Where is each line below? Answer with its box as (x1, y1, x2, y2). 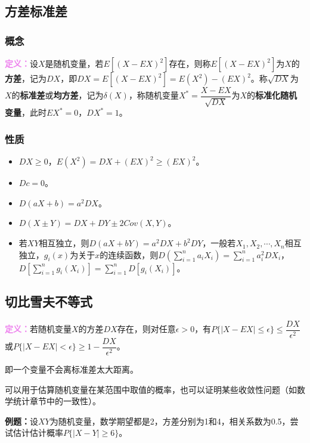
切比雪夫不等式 (5, 292, 92, 311)
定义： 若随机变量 (5, 323, 72, 335)
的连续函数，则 (100, 248, 159, 261)
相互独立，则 (39, 237, 89, 249)
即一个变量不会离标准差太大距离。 (5, 363, 138, 375)
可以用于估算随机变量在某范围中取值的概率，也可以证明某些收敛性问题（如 (5, 383, 297, 395)
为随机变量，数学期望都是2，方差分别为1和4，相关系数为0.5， (49, 414, 290, 427)
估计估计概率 (13, 426, 63, 439)
